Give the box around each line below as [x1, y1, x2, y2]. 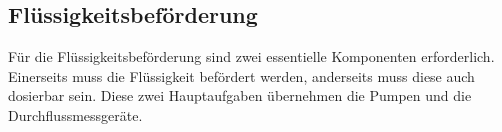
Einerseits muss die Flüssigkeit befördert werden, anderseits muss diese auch [8, 65, 475, 86]
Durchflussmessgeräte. [8, 104, 143, 125]
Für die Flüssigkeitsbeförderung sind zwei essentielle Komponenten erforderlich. [8, 46, 495, 67]
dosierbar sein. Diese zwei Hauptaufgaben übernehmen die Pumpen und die [8, 85, 472, 106]
